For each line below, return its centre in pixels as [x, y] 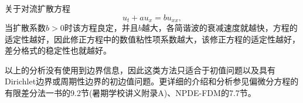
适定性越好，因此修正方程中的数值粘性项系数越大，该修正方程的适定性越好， [152, 39]
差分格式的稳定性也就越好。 [58, 50]
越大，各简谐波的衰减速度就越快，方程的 [219, 28]
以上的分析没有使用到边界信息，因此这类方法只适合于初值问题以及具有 [140, 70]
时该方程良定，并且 [101, 28]
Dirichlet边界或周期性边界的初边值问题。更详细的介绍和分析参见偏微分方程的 [152, 81]
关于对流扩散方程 [38, 8]
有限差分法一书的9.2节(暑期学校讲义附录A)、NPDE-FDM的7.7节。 [130, 93]
